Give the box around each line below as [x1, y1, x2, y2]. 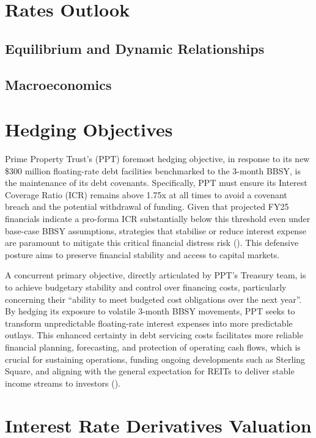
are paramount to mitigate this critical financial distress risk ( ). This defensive [5, 236, 299, 249]
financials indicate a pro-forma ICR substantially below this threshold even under [5, 212, 310, 225]
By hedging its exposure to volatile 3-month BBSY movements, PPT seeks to [5, 305, 295, 317]
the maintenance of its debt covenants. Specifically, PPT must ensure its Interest [5, 176, 307, 189]
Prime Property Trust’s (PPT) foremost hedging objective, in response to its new [5, 152, 310, 165]
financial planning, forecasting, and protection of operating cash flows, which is [5, 340, 301, 353]
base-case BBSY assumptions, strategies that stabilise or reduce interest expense [5, 224, 306, 237]
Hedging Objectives [5, 117, 173, 142]
